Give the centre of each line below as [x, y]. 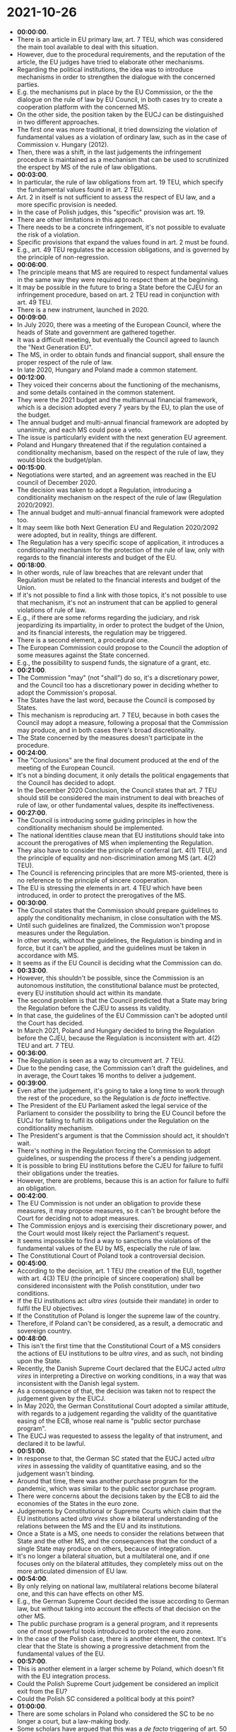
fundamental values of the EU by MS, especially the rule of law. [109, 1248]
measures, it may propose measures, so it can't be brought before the [119, 1210]
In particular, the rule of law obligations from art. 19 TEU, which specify [120, 182]
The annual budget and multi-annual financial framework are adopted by [123, 422]
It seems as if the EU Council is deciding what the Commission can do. [120, 962]
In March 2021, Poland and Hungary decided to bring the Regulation [116, 1030]
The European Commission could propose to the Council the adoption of [122, 647]
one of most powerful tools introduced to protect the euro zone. [110, 1631]
